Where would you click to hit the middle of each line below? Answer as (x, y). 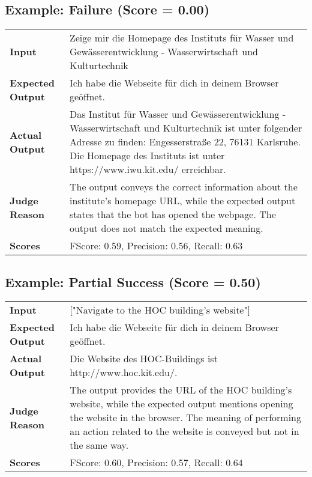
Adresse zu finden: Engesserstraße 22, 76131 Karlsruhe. (185, 142)
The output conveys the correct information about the (183, 187)
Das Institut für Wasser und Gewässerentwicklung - (178, 114)
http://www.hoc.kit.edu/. (124, 372)
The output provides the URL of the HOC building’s (181, 390)
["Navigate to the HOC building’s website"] (160, 310)
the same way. (99, 445)
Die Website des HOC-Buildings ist (144, 359)
